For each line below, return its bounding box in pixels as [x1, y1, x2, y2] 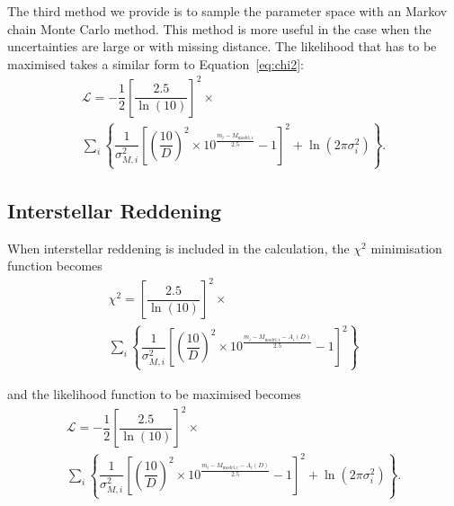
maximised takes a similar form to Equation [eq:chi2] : [7, 54, 304, 73]
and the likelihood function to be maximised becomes [7, 384, 301, 403]
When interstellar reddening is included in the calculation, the [7, 238, 350, 257]
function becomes [7, 256, 102, 275]
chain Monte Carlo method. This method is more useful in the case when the [7, 19, 432, 38]
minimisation [370, 238, 442, 257]
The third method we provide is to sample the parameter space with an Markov [7, 2, 448, 20]
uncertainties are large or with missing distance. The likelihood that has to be [7, 37, 437, 56]
